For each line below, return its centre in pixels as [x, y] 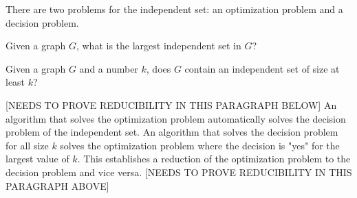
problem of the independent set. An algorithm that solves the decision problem [172, 132]
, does [159, 68]
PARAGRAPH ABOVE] [57, 185]
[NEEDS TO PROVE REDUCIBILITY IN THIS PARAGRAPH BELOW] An [171, 104]
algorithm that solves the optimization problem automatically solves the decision [176, 118]
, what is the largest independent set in [159, 46]
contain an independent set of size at [262, 68]
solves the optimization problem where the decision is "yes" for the [200, 145]
